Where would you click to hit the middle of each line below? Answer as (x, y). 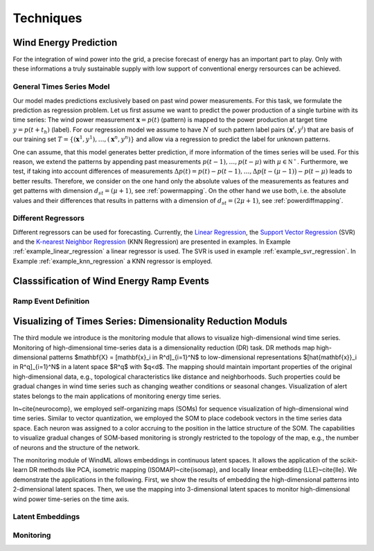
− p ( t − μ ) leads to (325, 171)
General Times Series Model (61, 87)
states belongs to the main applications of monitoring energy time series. (117, 396)
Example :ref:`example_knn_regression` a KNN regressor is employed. (113, 261)
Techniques (47, 18)
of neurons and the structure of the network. (76, 447)
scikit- (349, 460)
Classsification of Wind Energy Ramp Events (111, 281)
